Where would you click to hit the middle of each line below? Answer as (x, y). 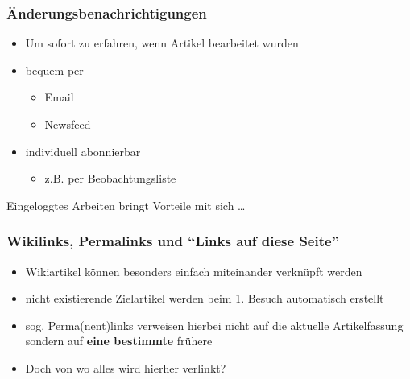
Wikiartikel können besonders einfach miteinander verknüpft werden (194, 271)
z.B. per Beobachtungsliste (110, 178)
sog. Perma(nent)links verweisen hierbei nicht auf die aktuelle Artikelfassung (214, 325)
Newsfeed (68, 124)
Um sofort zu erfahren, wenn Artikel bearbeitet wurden (162, 43)
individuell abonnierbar (83, 151)
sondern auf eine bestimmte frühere (119, 341)
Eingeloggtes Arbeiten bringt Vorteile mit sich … (126, 205)
